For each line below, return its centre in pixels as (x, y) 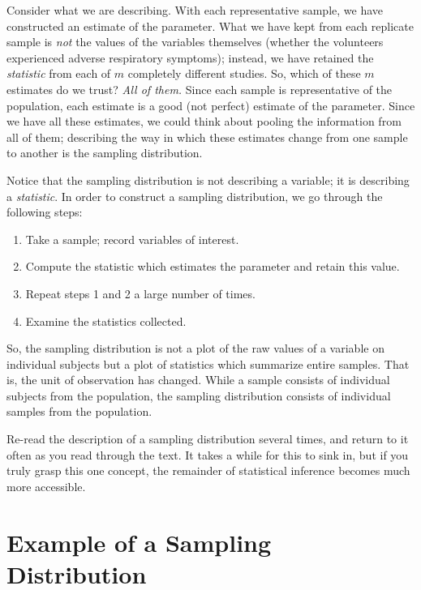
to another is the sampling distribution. (105, 153)
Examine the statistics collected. (106, 321)
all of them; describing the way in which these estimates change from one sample (207, 137)
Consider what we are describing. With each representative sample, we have (195, 10)
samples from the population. (79, 411)
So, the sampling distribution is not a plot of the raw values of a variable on (195, 348)
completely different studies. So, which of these (244, 73)
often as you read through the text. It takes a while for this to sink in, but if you (208, 454)
